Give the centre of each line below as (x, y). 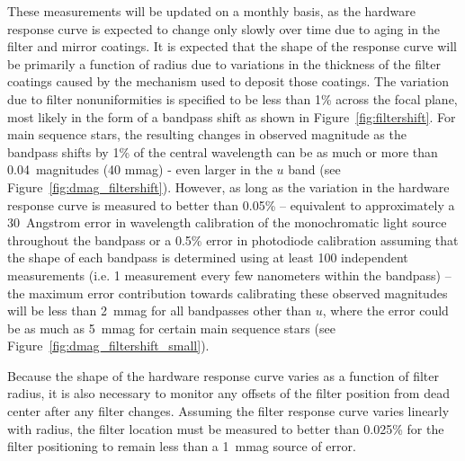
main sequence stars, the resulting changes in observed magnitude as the (207, 134)
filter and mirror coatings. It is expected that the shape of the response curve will (232, 46)
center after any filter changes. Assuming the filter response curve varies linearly (228, 411)
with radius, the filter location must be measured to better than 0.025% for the (226, 428)
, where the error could (385, 310)
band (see (314, 169)
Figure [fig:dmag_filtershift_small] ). (108, 346)
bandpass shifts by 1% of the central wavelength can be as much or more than (223, 151)
